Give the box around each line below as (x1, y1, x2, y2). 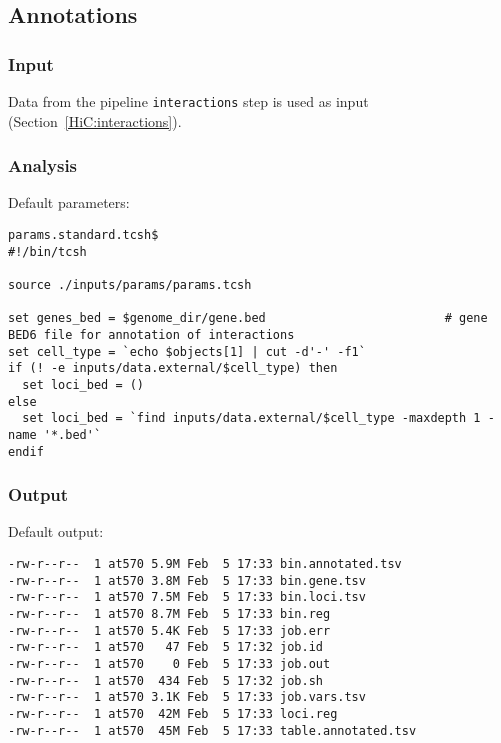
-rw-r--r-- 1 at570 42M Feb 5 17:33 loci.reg (8, 706, 338, 721)
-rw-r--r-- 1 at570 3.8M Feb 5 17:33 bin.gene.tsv (8, 573, 366, 588)
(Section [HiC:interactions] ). (8, 110, 182, 131)
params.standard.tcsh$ (8, 228, 159, 243)
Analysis (8, 153, 78, 178)
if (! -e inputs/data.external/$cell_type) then (8, 361, 338, 376)
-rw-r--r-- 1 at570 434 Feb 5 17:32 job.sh (8, 673, 323, 688)
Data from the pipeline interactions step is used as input (8, 91, 369, 111)
